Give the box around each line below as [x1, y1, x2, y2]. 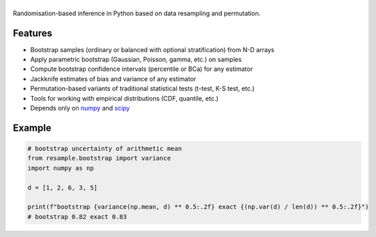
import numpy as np [27, 164, 94, 172]
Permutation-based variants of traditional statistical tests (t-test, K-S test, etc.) [30, 84, 255, 93]
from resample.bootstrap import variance [27, 154, 171, 163]
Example [13, 122, 52, 133]
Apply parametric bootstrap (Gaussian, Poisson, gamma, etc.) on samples [30, 56, 242, 64]
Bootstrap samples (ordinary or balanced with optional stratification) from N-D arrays [30, 45, 275, 54]
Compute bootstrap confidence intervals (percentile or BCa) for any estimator [30, 65, 253, 73]
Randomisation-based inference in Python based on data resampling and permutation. [13, 9, 261, 17]
